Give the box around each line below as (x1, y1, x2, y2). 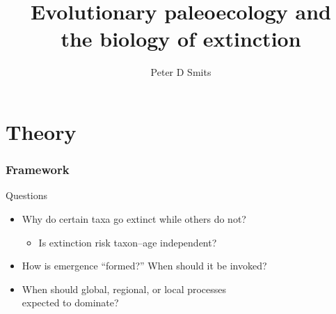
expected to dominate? (22, 295, 119, 310)
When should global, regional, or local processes (22, 281, 227, 296)
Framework (6, 161, 70, 178)
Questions (6, 188, 48, 203)
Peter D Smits (150, 65, 211, 79)
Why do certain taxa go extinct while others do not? (22, 211, 246, 226)
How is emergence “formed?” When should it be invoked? (22, 258, 267, 273)
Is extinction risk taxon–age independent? (38, 235, 217, 249)
